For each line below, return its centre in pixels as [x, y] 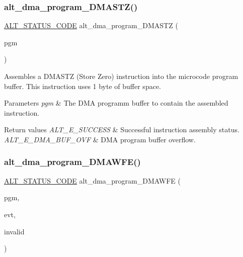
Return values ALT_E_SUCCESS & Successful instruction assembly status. [122, 130]
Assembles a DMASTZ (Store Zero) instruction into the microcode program [121, 76]
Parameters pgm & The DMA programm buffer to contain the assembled [116, 103]
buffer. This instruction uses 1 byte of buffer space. [83, 86]
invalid [14, 231]
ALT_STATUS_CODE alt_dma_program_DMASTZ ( [91, 25]
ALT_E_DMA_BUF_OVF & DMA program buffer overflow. [100, 139]
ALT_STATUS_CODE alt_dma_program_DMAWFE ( [92, 180]
